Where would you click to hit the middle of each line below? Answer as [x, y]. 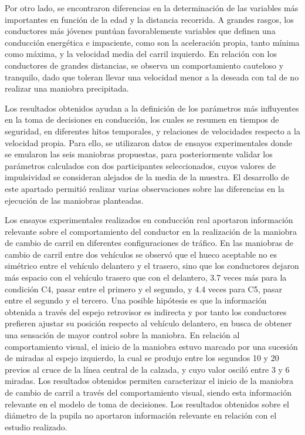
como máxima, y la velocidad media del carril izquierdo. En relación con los [141, 54]
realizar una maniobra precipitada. [67, 88]
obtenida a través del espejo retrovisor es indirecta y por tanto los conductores [146, 311]
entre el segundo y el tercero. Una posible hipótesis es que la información [136, 300]
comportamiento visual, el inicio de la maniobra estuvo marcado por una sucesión [151, 346]
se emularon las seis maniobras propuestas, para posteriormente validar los [139, 154]
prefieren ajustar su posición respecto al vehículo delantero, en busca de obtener [148, 323]
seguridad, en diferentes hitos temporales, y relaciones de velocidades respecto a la [152, 131]
